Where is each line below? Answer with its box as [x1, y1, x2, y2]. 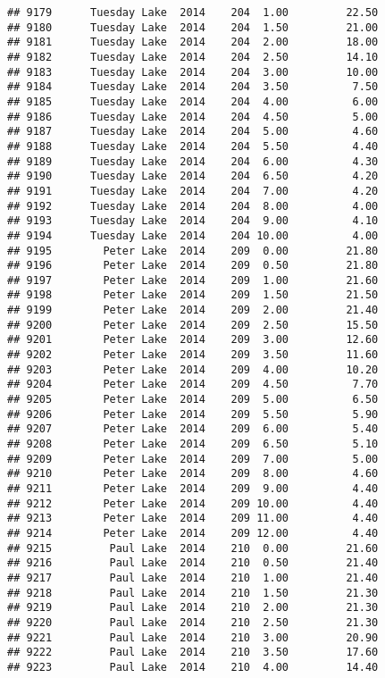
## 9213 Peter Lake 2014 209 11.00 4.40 [7, 512, 379, 525]
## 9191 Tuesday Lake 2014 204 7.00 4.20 [7, 184, 379, 197]
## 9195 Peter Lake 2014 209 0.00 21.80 [7, 244, 379, 257]
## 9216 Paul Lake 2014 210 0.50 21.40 [7, 557, 379, 570]
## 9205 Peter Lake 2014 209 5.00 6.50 [7, 393, 379, 406]
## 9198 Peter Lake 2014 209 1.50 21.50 [7, 289, 379, 302]
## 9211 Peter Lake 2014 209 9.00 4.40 [7, 482, 379, 495]
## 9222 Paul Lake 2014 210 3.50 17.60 [7, 646, 379, 659]
